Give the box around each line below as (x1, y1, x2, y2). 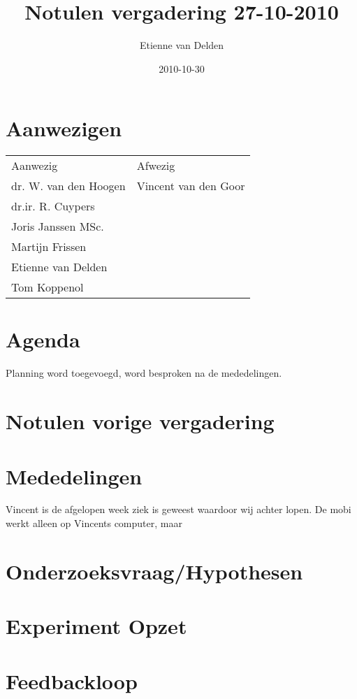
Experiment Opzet (6, 612, 187, 640)
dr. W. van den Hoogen (11, 178, 126, 194)
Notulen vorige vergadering (6, 407, 275, 435)
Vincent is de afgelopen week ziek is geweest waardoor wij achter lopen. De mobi (6, 502, 351, 517)
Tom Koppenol (11, 279, 84, 296)
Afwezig (136, 157, 175, 174)
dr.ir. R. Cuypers (11, 198, 95, 215)
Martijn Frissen (11, 238, 87, 255)
